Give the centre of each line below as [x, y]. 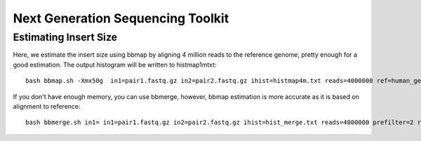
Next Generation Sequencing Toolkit [121, 18]
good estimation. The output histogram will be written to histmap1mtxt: [115, 65]
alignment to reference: [47, 106]
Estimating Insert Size [65, 37]
